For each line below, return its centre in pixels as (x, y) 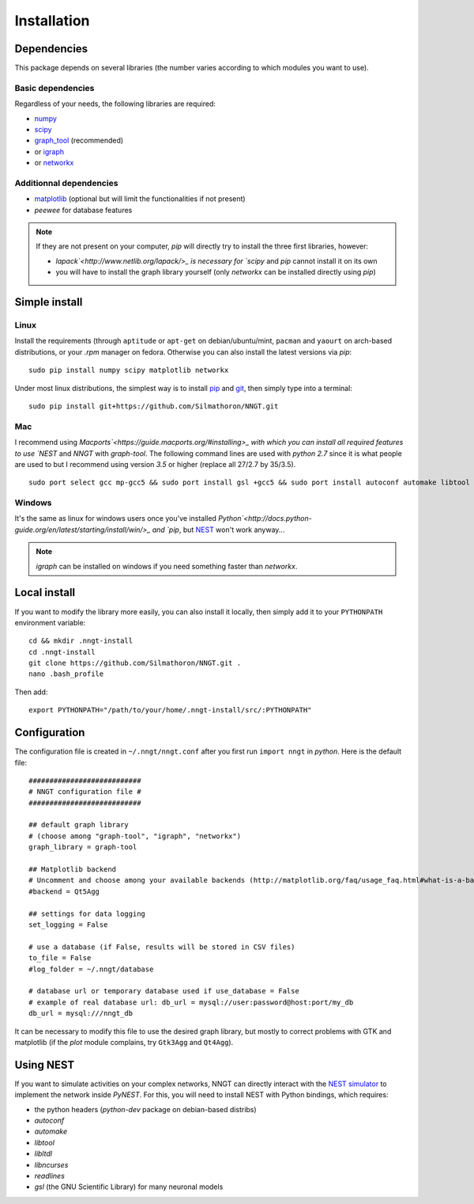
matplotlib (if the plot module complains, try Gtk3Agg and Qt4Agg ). (124, 1042)
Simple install (49, 302)
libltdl (43, 1154)
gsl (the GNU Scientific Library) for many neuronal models (129, 1187)
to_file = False (60, 958)
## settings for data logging (87, 913)
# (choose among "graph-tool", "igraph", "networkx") (135, 836)
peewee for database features (83, 210)
